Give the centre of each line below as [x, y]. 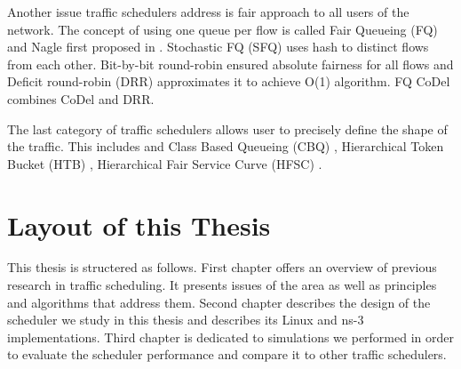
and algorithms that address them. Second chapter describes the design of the [219, 302]
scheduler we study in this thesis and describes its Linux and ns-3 [186, 320]
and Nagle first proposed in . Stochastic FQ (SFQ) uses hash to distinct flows [218, 47]
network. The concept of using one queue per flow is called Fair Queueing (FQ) [223, 29]
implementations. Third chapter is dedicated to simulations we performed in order [230, 337]
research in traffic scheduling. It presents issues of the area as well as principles [222, 285]
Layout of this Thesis [139, 225]
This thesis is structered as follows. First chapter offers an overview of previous [222, 267]
